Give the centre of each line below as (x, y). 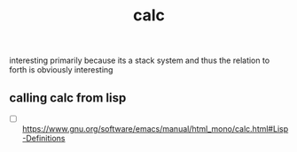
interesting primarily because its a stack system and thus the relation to (140, 61)
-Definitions (43, 139)
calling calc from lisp (68, 98)
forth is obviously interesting (61, 70)
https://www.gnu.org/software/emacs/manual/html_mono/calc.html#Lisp (155, 129)
